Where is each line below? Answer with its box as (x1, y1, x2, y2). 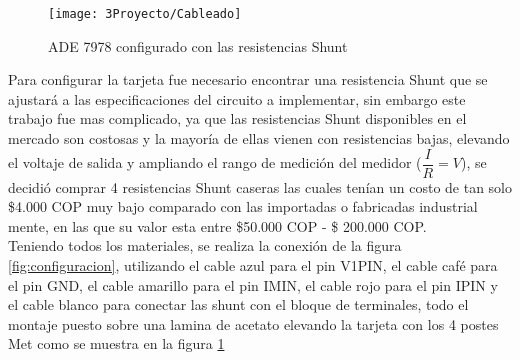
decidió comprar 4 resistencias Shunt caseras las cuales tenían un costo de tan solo (8, 176, 513, 197)
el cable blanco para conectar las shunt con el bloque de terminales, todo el (8, 294, 469, 315)
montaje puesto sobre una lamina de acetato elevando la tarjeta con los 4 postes (8, 313, 499, 334)
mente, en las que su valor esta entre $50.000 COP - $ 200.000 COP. (8, 215, 427, 236)
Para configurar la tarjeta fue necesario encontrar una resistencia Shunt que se (8, 69, 488, 90)
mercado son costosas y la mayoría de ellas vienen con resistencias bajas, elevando (8, 128, 510, 149)
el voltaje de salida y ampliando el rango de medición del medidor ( (8, 152, 422, 173)
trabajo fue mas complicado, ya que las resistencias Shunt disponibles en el (8, 108, 467, 129)
